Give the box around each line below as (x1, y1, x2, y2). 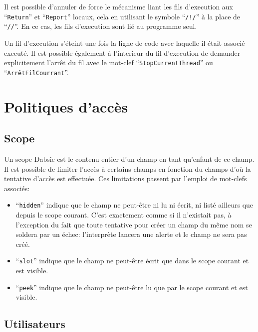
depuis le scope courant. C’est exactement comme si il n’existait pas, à (15, 210, 232, 220)
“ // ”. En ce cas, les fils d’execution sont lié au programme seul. (4, 21, 197, 31)
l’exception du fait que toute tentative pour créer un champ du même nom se (15, 219, 252, 229)
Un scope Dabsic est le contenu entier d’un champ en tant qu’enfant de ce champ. (4, 153, 255, 164)
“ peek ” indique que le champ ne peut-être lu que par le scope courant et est (15, 282, 248, 292)
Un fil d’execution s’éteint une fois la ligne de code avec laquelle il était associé (4, 37, 245, 48)
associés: (4, 183, 30, 193)
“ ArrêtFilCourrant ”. (4, 67, 69, 77)
